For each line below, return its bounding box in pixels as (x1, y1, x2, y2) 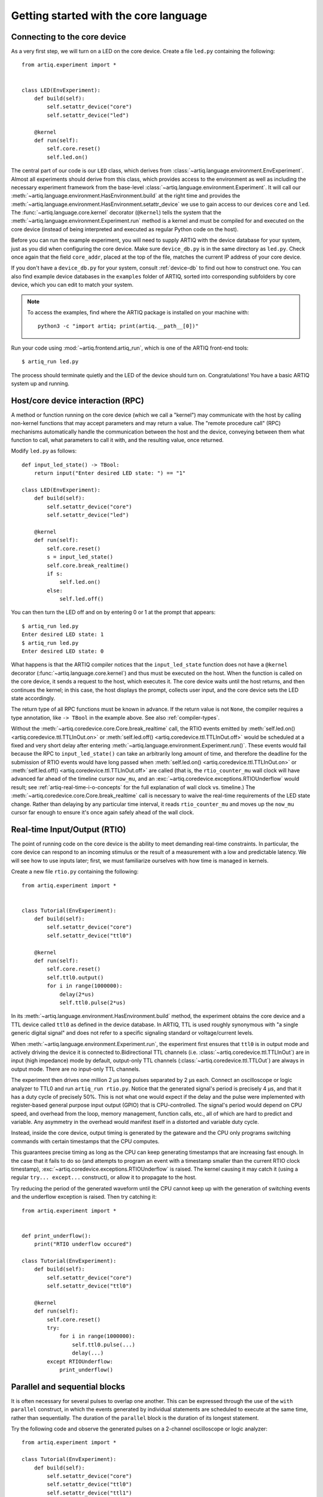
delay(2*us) (59, 991, 95, 998)
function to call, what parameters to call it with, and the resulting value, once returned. (11, 437, 224, 444)
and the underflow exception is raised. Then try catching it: (11, 1193, 157, 1201)
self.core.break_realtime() (47, 562, 129, 569)
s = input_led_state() (47, 554, 114, 560)
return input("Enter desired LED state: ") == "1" (33, 470, 186, 477)
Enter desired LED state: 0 (22, 648, 104, 655)
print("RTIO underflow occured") (33, 1241, 133, 1248)
